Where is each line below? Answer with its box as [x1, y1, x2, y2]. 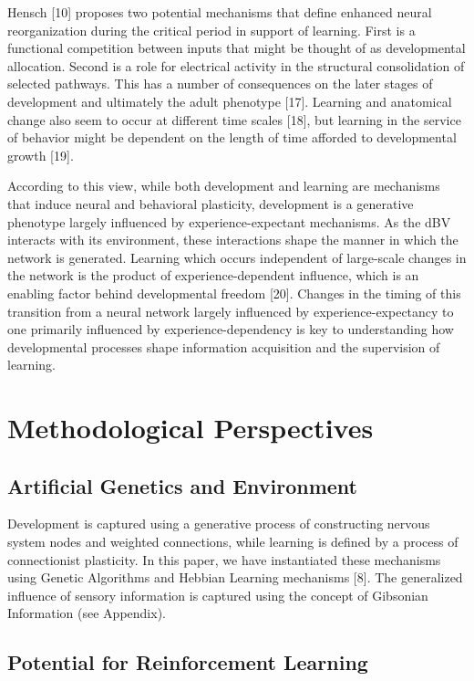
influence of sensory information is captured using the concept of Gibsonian [7, 585, 428, 604]
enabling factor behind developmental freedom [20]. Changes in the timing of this [7, 283, 461, 302]
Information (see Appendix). [7, 603, 166, 623]
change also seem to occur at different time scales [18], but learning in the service [7, 110, 461, 129]
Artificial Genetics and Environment [7, 471, 358, 499]
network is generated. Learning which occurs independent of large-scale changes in [7, 247, 467, 267]
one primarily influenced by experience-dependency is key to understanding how [7, 320, 454, 339]
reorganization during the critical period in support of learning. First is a [7, 20, 416, 39]
